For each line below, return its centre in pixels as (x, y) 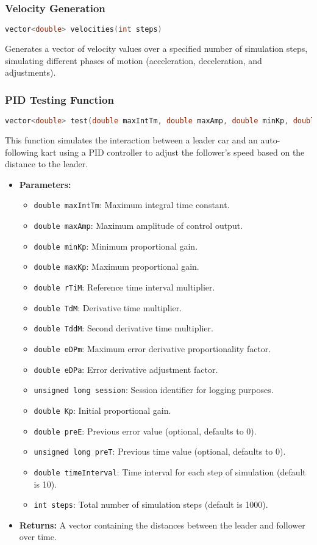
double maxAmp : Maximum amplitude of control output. (138, 225)
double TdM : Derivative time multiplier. (108, 307)
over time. (38, 537)
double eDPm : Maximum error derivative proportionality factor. (152, 348)
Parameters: (45, 184)
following (22, 152)
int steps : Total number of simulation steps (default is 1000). (151, 504)
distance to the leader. (47, 164)
